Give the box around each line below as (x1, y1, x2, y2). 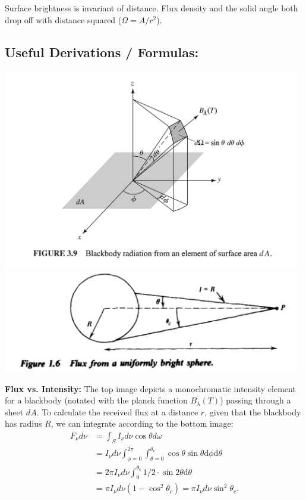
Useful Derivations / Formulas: (5, 42, 199, 61)
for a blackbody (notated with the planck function (5, 394, 188, 406)
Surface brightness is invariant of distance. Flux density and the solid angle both (5, 2, 298, 14)
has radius (5, 417, 42, 430)
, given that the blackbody (204, 405, 301, 418)
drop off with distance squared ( (5, 13, 122, 26)
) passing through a (220, 394, 291, 406)
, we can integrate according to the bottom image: (51, 417, 234, 430)
